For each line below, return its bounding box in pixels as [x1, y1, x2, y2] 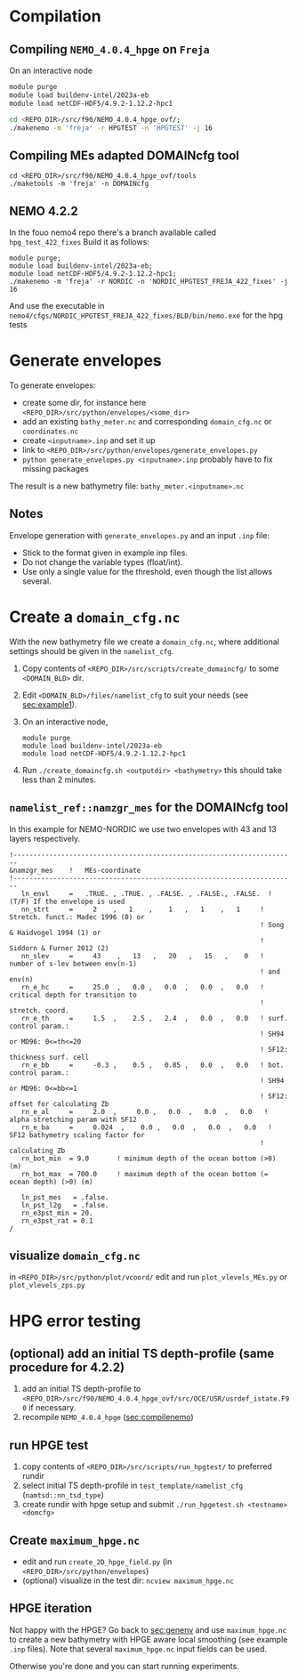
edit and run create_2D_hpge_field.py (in [21, 1555, 173, 1567]
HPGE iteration [9, 1601, 93, 1616]
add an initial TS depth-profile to [21, 1384, 141, 1394]
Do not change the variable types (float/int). [21, 556, 183, 567]
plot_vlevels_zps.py [9, 1281, 86, 1290]
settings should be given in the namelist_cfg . [9, 645, 174, 656]
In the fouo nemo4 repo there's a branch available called [9, 227, 216, 238]
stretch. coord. [9, 1006, 69, 1015]
